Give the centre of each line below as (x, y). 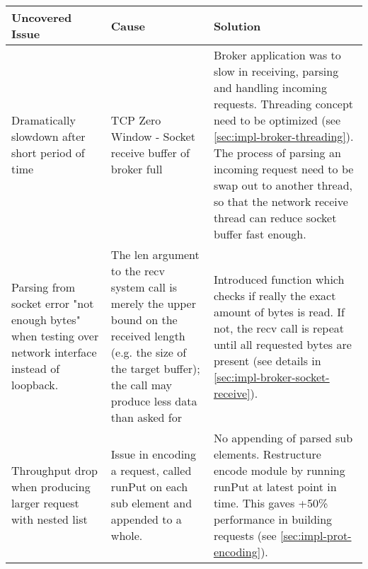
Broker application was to (277, 55)
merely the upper (153, 303)
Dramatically (44, 120)
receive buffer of (150, 153)
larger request (45, 503)
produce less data (154, 401)
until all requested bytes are (282, 344)
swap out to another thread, (283, 185)
